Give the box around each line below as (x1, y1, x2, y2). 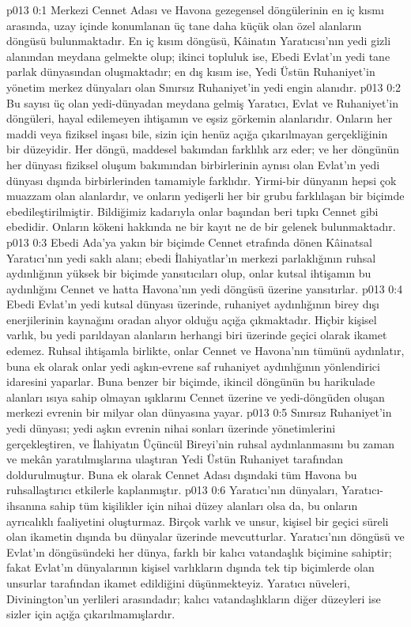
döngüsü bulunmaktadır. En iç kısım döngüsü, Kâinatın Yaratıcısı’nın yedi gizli (6, 32, 391, 49)
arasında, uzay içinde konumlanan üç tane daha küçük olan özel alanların (6, 17, 362, 33)
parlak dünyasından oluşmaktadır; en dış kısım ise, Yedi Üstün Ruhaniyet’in (6, 63, 375, 80)
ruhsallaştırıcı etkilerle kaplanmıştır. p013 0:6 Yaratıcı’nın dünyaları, (6, 482, 338, 498)
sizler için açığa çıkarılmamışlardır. (6, 606, 175, 622)
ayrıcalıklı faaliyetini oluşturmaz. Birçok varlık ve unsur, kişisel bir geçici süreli (6, 512, 389, 529)
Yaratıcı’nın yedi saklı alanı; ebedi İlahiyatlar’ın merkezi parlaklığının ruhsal (6, 249, 376, 266)
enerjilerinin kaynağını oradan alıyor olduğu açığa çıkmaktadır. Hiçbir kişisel (6, 311, 377, 327)
